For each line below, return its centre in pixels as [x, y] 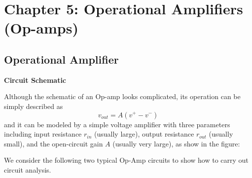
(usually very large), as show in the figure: [176, 143]
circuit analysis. [28, 169]
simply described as [34, 106]
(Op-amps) [41, 28]
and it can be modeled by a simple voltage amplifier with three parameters [117, 124]
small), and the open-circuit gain [54, 143]
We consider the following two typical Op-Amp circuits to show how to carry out [126, 160]
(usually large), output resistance [144, 134]
